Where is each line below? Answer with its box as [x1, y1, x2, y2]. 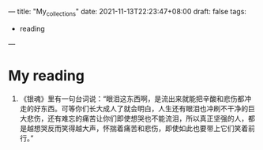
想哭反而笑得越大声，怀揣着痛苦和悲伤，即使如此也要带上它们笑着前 [33, 123, 255, 133]
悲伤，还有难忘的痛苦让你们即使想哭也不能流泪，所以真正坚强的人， [26, 114, 249, 123]
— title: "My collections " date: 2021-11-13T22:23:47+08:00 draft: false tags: [8, 7, 247, 18]
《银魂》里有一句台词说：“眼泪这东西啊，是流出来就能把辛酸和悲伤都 [19, 94, 245, 103]
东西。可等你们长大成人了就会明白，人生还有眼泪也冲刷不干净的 [40, 103, 249, 113]
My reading [8, 66, 85, 84]
